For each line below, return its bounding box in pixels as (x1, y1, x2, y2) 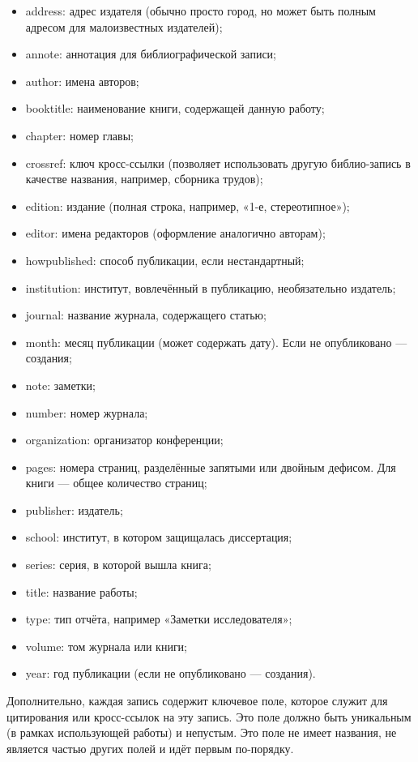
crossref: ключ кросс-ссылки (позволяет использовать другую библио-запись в (25, 154, 411, 171)
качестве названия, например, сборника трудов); (25, 170, 263, 187)
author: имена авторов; (25, 72, 139, 89)
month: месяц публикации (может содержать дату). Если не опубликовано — (25, 333, 407, 350)
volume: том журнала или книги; (25, 637, 188, 654)
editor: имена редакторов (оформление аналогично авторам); (25, 225, 326, 242)
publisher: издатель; (25, 501, 123, 518)
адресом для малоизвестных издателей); (25, 18, 223, 35)
